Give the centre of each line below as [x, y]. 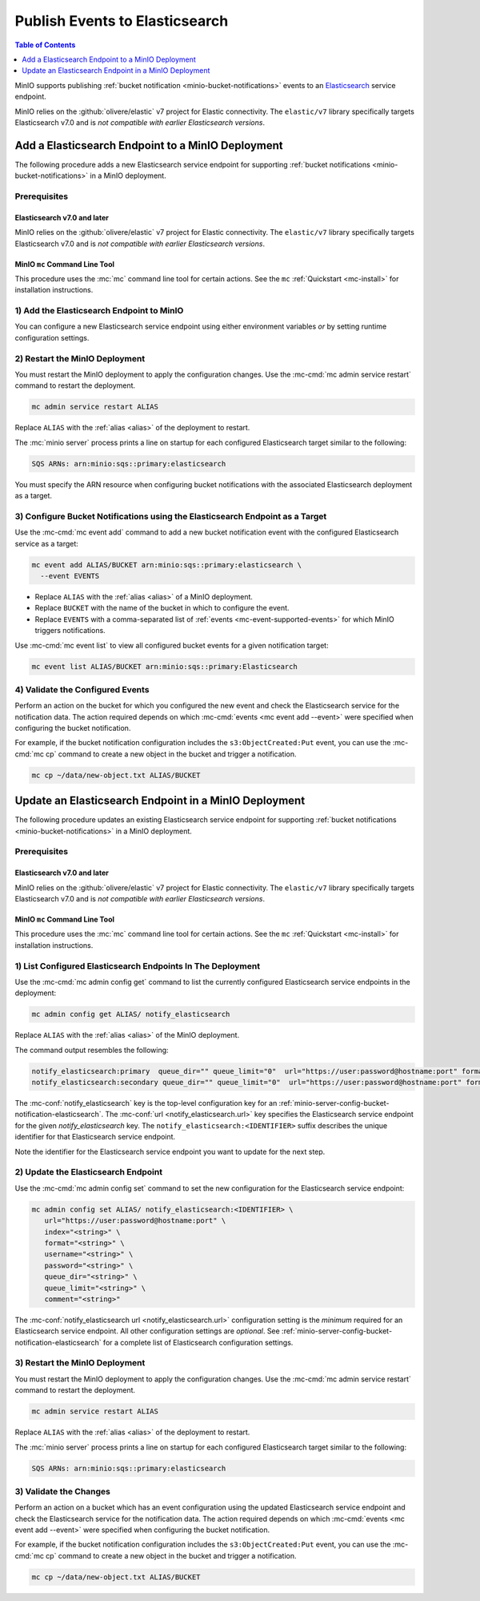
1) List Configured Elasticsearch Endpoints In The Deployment [137, 966]
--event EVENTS [70, 576]
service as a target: [47, 543]
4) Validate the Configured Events [82, 689]
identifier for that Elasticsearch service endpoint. [95, 1137]
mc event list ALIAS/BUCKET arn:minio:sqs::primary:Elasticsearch [164, 666]
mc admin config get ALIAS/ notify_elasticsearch [131, 1014]
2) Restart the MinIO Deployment [80, 358]
